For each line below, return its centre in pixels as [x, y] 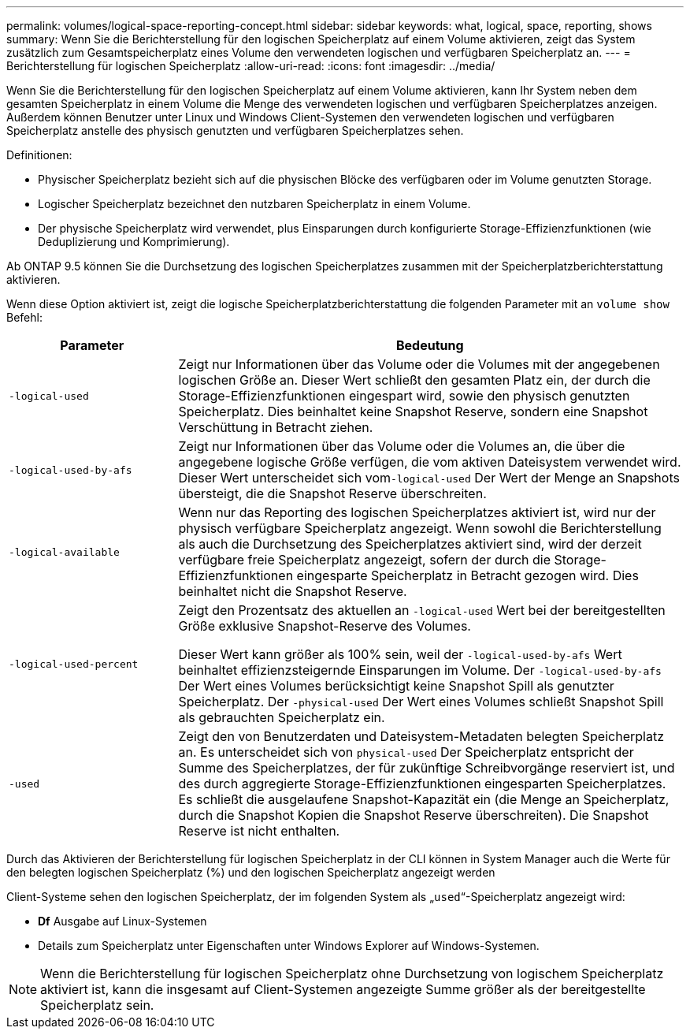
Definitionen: [39, 155]
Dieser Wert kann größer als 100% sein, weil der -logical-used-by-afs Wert [400, 654]
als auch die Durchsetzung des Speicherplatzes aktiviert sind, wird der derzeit [410, 544]
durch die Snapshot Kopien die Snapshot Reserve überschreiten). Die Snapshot [414, 815]
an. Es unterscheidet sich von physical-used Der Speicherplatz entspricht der [406, 752]
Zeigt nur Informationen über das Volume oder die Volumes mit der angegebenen [419, 364]
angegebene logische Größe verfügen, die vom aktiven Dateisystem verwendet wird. [430, 462]
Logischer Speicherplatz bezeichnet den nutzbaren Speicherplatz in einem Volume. [254, 204]
